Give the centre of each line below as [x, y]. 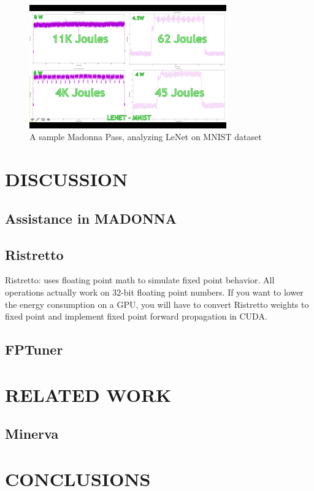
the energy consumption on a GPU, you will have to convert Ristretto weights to [157, 304]
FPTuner [34, 349]
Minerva [32, 434]
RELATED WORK [88, 394]
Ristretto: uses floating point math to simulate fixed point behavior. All [140, 280]
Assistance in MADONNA [91, 218]
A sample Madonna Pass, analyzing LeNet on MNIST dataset [146, 137]
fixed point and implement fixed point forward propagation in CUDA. [136, 316]
